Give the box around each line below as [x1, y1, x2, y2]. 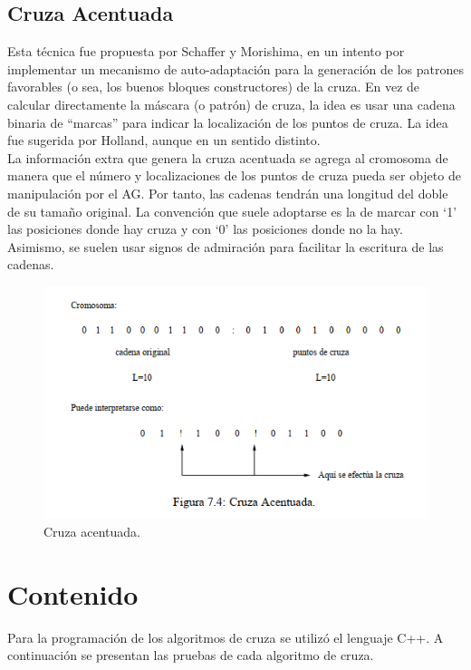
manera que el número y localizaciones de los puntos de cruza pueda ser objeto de [7, 166, 461, 185]
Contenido [7, 575, 139, 612]
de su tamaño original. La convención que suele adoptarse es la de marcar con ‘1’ [7, 201, 457, 220]
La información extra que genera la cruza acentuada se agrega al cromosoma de [7, 148, 448, 167]
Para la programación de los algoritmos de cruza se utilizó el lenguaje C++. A [7, 627, 444, 646]
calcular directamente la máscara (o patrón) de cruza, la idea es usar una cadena [7, 94, 456, 113]
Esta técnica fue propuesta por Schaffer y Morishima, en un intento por [7, 42, 405, 61]
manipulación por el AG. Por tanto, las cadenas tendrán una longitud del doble [7, 183, 448, 202]
